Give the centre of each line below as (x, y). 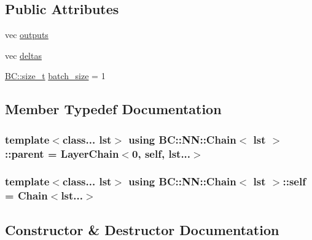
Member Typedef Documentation (113, 109)
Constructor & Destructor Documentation (142, 229)
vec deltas (23, 55)
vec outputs (27, 35)
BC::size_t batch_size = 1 (55, 76)
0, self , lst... (162, 153)
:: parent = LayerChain (62, 153)
